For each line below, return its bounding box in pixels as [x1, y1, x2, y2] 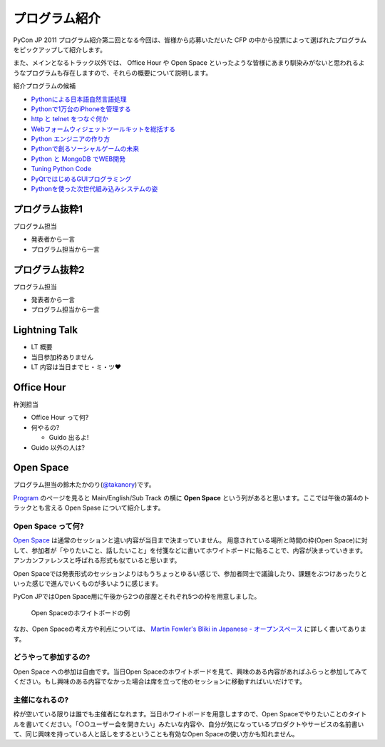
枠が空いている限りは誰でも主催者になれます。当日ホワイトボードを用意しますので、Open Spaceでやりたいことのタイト [13, 710, 367, 718]
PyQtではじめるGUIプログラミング [31, 175, 132, 183]
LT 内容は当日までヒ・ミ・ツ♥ [31, 363, 121, 371]
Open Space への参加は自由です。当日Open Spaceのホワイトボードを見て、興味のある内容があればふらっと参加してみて [13, 667, 368, 676]
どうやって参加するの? [13, 652, 91, 662]
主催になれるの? [13, 695, 69, 705]
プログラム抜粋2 [13, 264, 85, 276]
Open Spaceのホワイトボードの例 [31, 608, 130, 617]
